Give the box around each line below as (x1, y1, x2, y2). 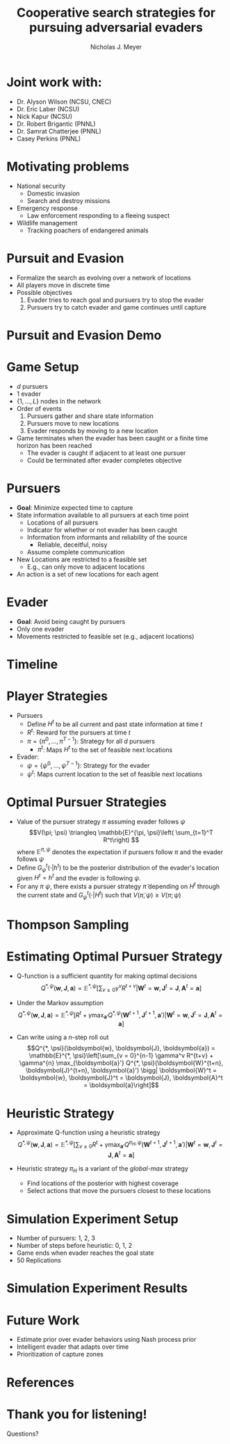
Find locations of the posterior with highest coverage (26, 1179, 179, 1187)
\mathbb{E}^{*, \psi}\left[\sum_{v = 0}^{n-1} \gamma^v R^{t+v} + (28, 1052, 214, 1060)
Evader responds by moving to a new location (26, 426, 158, 435)
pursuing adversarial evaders (29, 19, 203, 35)
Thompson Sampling (6, 917, 129, 933)
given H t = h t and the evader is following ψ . (16, 872, 142, 882)
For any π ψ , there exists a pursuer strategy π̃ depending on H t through (16, 881, 220, 890)
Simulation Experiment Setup (6, 1211, 179, 1227)
